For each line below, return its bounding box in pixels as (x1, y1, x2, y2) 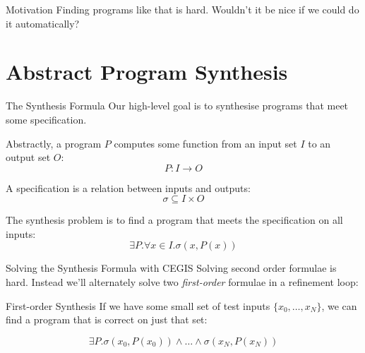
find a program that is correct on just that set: (6, 312, 208, 327)
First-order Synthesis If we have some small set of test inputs (6, 298, 270, 313)
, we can (321, 298, 357, 313)
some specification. (6, 112, 87, 126)
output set (6, 150, 51, 164)
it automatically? (6, 16, 80, 30)
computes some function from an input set (114, 136, 297, 150)
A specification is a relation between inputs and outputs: (6, 180, 251, 195)
